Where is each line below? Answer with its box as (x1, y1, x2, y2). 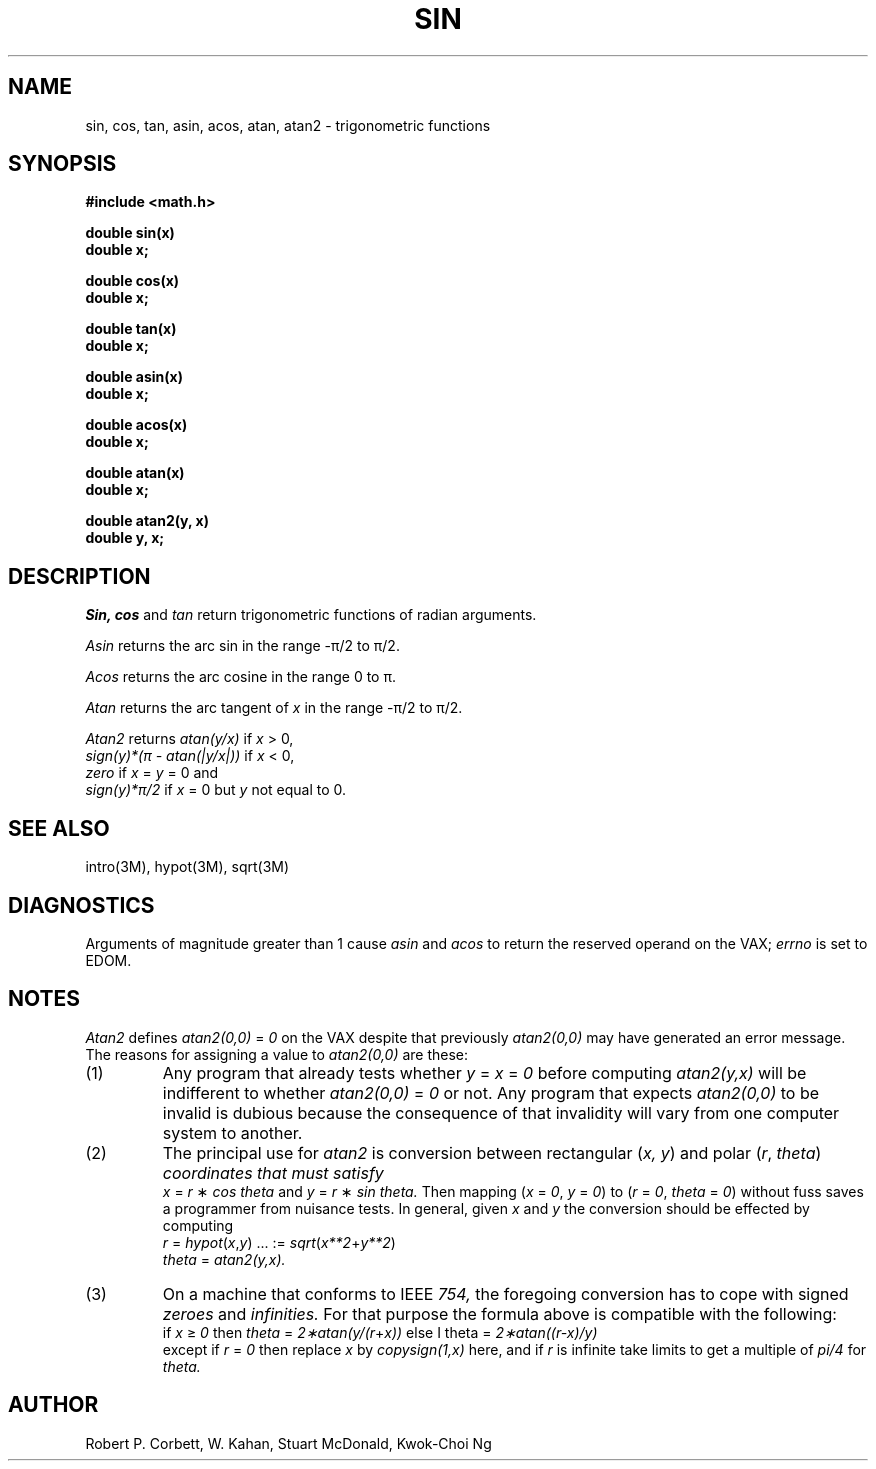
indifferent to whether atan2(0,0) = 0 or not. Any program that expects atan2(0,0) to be (162, 1082, 820, 1103)
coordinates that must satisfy (162, 1162, 384, 1183)
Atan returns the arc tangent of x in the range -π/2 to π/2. (85, 699, 463, 717)
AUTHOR (8, 1392, 99, 1418)
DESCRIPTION (8, 563, 151, 589)
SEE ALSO (8, 815, 110, 841)
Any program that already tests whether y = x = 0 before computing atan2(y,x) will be (162, 1062, 807, 1083)
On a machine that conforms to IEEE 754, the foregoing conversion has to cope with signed (162, 1283, 849, 1304)
